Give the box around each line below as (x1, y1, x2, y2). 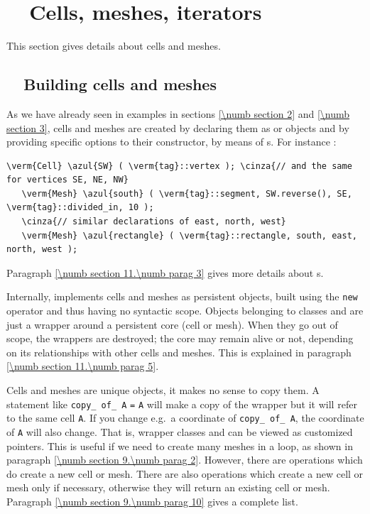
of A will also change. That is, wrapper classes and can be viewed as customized (6, 424, 353, 439)
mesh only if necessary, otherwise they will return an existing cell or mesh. (6, 480, 330, 495)
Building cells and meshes (23, 73, 217, 95)
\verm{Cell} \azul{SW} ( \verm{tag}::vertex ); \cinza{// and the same (6, 160, 352, 171)
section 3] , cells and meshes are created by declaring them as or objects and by (6, 120, 349, 135)
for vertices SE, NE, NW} (6, 175, 129, 185)
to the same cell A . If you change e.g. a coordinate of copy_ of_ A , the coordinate (6, 410, 364, 425)
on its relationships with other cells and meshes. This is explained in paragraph (6, 344, 352, 359)
